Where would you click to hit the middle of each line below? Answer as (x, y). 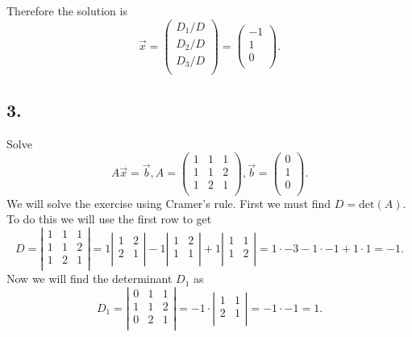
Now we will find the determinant (89, 279)
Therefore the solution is (67, 10)
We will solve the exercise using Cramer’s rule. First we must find (169, 203)
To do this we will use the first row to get (109, 219)
